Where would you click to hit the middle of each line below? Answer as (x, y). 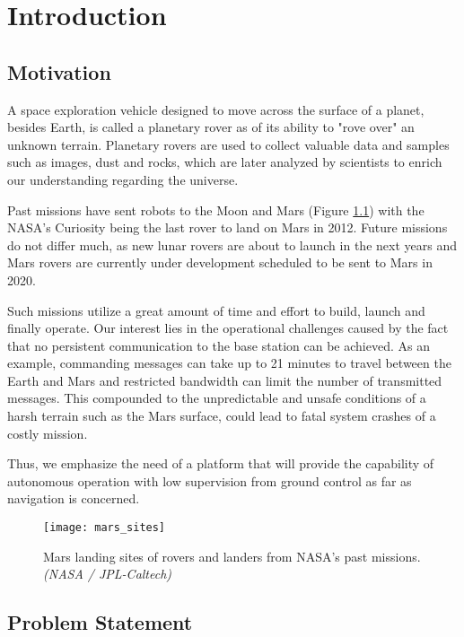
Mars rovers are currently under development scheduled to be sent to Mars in (220, 262)
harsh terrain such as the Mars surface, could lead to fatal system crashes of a (222, 416)
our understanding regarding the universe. (123, 179)
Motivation (59, 71)
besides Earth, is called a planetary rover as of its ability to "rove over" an (211, 127)
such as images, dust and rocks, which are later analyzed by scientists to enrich (225, 162)
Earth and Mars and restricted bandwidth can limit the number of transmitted (225, 380)
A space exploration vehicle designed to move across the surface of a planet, (216, 109)
